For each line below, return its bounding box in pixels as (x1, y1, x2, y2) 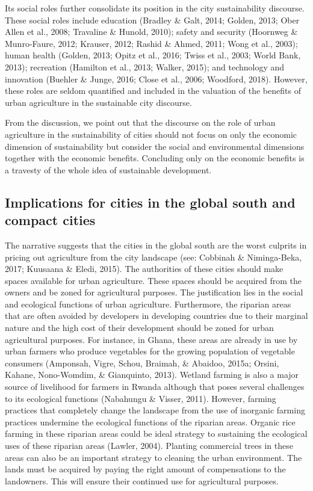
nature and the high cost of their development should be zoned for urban (5, 321, 274, 334)
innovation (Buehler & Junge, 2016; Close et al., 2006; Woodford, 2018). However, (5, 72, 308, 85)
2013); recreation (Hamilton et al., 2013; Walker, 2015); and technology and (5, 60, 285, 73)
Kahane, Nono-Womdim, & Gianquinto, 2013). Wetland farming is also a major (5, 368, 299, 381)
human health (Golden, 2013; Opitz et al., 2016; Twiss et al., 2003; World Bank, (5, 49, 301, 61)
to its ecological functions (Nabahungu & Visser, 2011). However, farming (5, 392, 276, 404)
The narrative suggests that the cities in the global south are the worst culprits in (5, 238, 307, 251)
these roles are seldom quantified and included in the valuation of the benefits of (5, 84, 301, 97)
